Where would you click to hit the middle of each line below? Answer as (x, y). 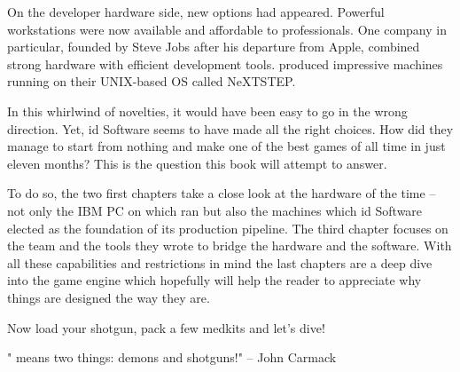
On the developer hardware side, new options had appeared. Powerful (196, 12)
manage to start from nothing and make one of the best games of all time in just (226, 146)
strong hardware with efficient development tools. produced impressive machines (225, 63)
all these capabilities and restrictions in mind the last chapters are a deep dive (220, 262)
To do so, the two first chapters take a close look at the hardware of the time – (222, 193)
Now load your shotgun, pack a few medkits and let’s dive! (166, 327)
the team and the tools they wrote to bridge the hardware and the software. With (230, 245)
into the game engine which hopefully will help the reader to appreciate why (214, 280)
